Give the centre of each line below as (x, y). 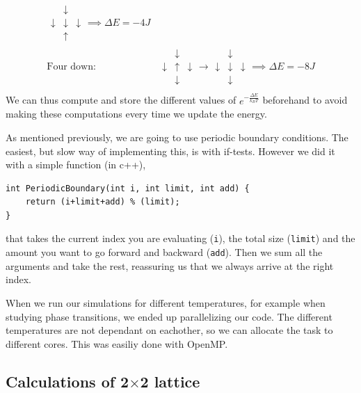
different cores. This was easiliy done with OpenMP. (117, 343)
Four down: (71, 67)
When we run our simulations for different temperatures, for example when (166, 302)
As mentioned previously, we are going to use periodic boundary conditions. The (177, 137)
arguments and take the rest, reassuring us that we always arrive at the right (170, 265)
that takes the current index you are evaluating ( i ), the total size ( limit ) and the (180, 238)
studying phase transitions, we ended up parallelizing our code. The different (169, 316)
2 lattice (170, 381)
